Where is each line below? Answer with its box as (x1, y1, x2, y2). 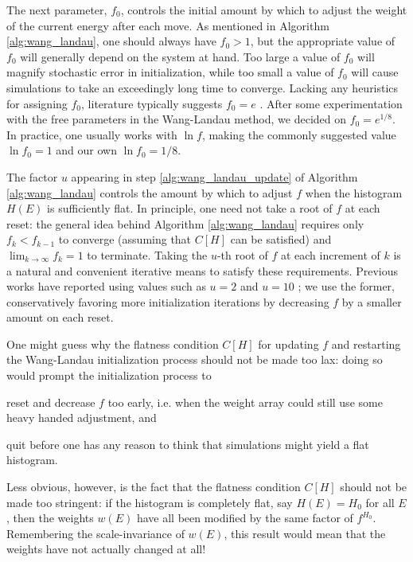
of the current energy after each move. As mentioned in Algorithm (6, 17, 329, 33)
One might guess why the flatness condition (6, 335, 219, 352)
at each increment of (280, 246, 380, 263)
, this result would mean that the (224, 525, 386, 541)
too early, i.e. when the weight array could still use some (107, 393, 383, 410)
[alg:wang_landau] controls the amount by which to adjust (6, 184, 293, 201)
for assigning (6, 95, 68, 111)
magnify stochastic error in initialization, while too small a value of (6, 64, 334, 80)
